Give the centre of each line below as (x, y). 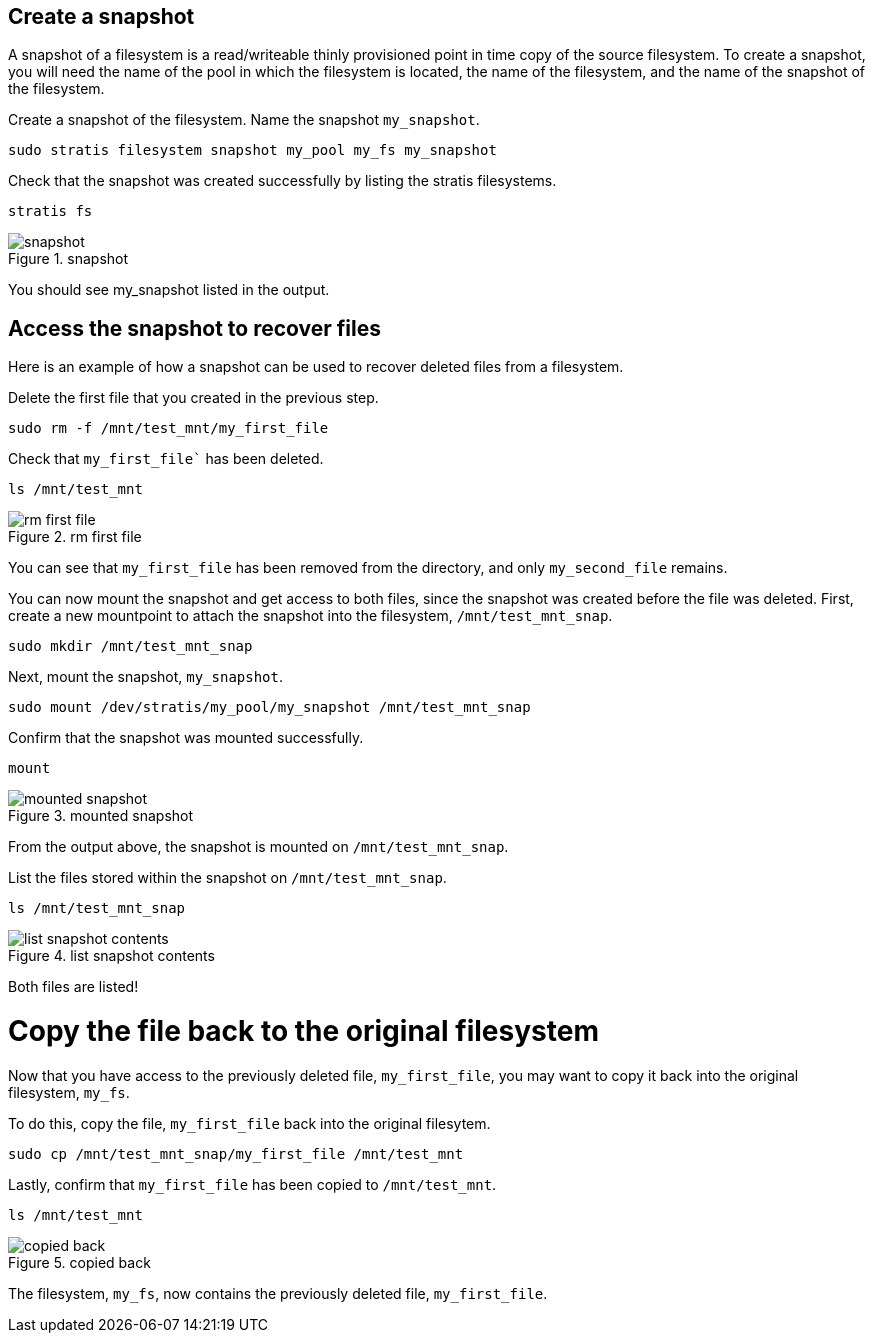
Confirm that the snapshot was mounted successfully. (186, 738)
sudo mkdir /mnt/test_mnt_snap (130, 646)
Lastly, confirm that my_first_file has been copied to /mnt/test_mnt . (252, 1184)
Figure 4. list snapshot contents (111, 956)
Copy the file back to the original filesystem (303, 1031)
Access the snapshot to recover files (195, 328)
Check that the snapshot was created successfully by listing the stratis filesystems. (282, 181)
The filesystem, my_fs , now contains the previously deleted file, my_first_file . (278, 1293)
